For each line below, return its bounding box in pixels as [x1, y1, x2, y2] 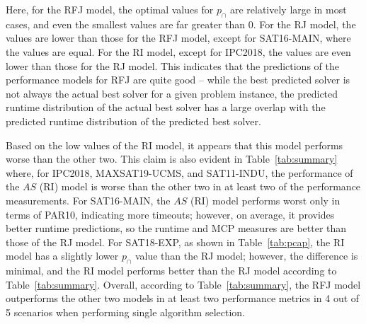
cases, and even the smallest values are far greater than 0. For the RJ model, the [6, 16, 356, 31]
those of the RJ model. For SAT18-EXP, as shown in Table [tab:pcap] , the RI [6, 234, 345, 249]
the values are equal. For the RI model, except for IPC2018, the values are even [6, 44, 351, 59]
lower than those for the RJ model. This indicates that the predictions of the [6, 58, 339, 73]
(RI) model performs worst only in [190, 192, 341, 207]
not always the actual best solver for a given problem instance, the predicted [6, 86, 338, 100]
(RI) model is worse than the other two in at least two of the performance [39, 179, 361, 194]
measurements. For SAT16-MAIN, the [6, 192, 171, 207]
